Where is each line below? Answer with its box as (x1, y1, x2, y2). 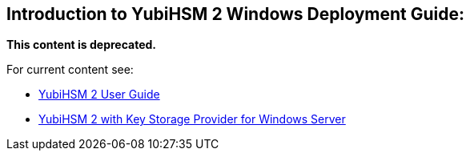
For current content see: (6, 62, 134, 77)
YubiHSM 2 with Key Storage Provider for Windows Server (38, 112, 346, 127)
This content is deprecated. (6, 38, 157, 52)
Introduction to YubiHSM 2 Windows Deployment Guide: (6, 4, 465, 24)
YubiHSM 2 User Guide (38, 87, 160, 102)
